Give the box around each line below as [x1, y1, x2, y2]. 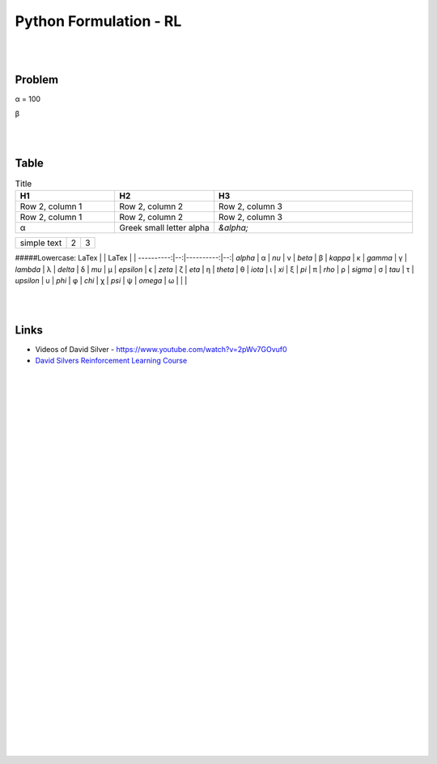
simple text [19, 237, 62, 248]
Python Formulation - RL [15, 12, 182, 30]
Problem [15, 73, 59, 87]
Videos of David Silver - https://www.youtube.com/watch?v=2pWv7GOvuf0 [35, 344, 287, 354]
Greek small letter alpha [119, 223, 210, 234]
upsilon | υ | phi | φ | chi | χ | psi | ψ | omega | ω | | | [15, 276, 188, 286]
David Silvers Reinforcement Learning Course [35, 356, 188, 366]
